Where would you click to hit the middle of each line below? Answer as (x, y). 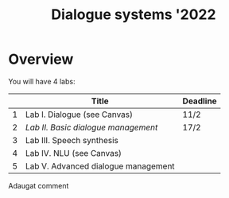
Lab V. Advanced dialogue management (100, 166)
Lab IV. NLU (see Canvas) (73, 153)
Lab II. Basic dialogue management (91, 127)
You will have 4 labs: (42, 81)
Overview (41, 59)
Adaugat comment (39, 185)
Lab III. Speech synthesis (72, 140)
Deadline (200, 101)
